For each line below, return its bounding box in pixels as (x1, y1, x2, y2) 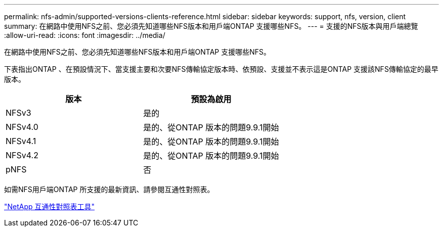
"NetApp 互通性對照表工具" (4, 202, 95, 211)
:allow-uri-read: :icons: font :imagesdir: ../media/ (4, 31, 165, 39)
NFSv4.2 (6, 150, 38, 160)
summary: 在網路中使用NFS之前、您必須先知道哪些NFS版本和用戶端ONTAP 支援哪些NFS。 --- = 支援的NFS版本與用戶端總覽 (4, 22, 418, 30)
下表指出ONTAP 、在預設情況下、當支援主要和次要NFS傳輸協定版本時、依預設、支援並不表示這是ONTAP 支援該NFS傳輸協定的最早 (4, 65, 438, 73)
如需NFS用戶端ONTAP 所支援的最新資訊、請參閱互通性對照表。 (4, 185, 214, 194)
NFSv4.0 (6, 122, 38, 132)
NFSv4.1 (6, 136, 36, 146)
